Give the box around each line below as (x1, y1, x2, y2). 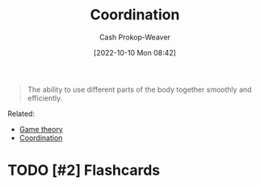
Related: (7, 109, 36, 118)
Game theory (19, 124, 64, 134)
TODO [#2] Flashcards (7, 161, 161, 180)
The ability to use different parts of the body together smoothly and (27, 85, 252, 94)
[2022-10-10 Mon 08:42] (93, 48, 177, 57)
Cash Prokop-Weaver (99, 32, 171, 42)
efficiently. (27, 93, 63, 102)
